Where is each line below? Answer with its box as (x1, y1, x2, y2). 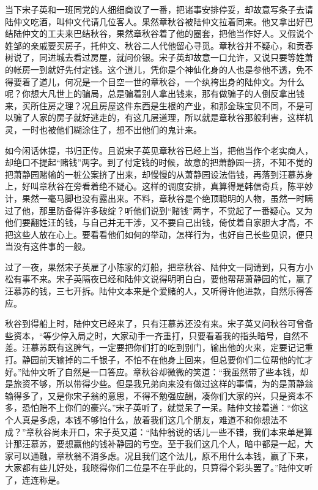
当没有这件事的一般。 (5, 240, 91, 253)
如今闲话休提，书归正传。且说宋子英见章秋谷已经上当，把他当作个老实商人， (5, 144, 313, 156)
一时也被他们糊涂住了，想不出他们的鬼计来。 (21, 123, 202, 136)
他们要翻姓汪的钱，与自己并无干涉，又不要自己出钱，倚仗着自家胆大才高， (5, 216, 305, 229)
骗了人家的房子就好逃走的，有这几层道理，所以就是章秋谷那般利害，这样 (13, 111, 305, 124)
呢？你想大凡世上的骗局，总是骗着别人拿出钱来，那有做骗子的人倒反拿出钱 (5, 87, 305, 100)
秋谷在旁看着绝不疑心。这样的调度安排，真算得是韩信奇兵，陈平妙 (47, 180, 313, 193)
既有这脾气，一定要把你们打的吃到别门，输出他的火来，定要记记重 (47, 341, 313, 354)
